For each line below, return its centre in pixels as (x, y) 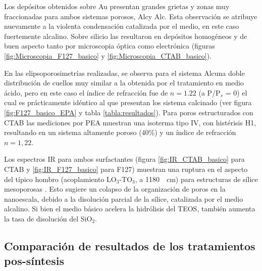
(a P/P (209, 92)
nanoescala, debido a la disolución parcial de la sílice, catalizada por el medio (124, 198)
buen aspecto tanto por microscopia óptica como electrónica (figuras (110, 46)
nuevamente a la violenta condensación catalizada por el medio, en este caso (122, 26)
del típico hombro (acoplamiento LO (60, 179)
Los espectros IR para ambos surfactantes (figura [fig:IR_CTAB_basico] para (124, 159)
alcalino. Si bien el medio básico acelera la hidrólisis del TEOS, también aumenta (130, 209)
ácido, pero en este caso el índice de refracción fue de (86, 92)
